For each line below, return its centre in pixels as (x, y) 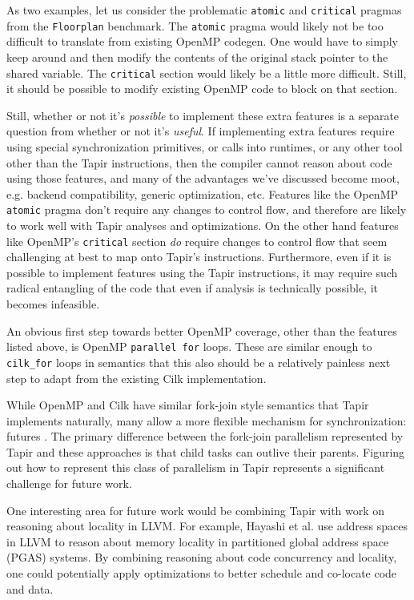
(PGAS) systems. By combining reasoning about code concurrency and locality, (202, 557)
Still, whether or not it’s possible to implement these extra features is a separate (203, 115)
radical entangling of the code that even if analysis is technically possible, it (192, 288)
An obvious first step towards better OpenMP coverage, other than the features (202, 330)
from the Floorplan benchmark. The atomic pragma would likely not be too (195, 25)
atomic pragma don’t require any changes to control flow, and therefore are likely (207, 209)
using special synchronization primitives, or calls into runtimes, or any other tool (205, 146)
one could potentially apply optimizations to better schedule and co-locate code (202, 573)
